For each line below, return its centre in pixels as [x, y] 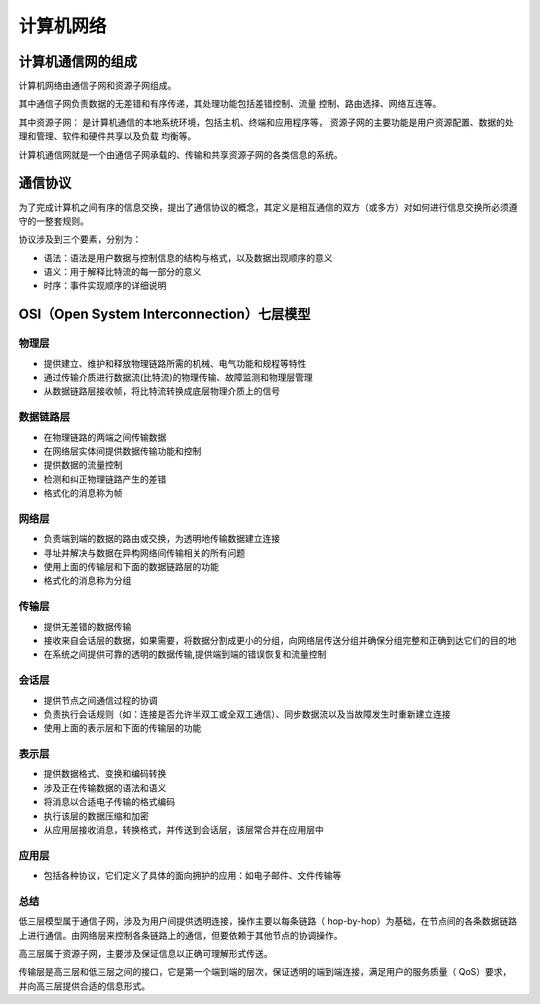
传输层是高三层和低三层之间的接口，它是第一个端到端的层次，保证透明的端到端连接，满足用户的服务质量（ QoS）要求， [265, 972]
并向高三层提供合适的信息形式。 [84, 986]
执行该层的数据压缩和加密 [96, 816]
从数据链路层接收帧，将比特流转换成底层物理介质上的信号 [161, 391]
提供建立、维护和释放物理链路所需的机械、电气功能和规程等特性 [175, 363]
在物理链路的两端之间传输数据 [105, 437]
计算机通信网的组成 [77, 61]
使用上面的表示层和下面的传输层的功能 [122, 728]
